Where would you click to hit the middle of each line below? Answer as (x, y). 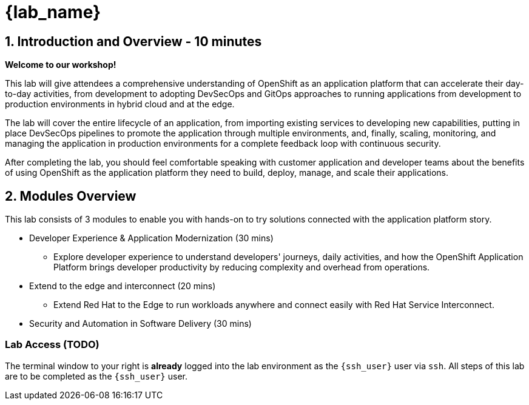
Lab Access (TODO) (52, 345)
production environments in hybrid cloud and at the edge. (120, 104)
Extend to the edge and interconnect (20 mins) (123, 286)
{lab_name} (53, 12)
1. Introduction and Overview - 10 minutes (133, 41)
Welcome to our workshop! (61, 65)
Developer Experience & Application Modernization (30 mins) (151, 238)
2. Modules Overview (71, 196)
